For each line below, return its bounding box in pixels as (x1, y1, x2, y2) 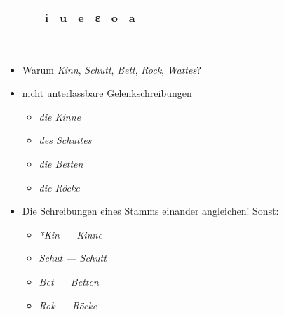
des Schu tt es (39, 133, 92, 147)
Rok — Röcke (39, 297, 97, 312)
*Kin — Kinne (39, 227, 102, 241)
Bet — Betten (39, 274, 99, 288)
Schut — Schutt (39, 250, 107, 265)
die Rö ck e (39, 180, 80, 194)
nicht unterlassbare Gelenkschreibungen (22, 86, 192, 100)
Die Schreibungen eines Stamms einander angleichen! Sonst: (22, 203, 279, 218)
